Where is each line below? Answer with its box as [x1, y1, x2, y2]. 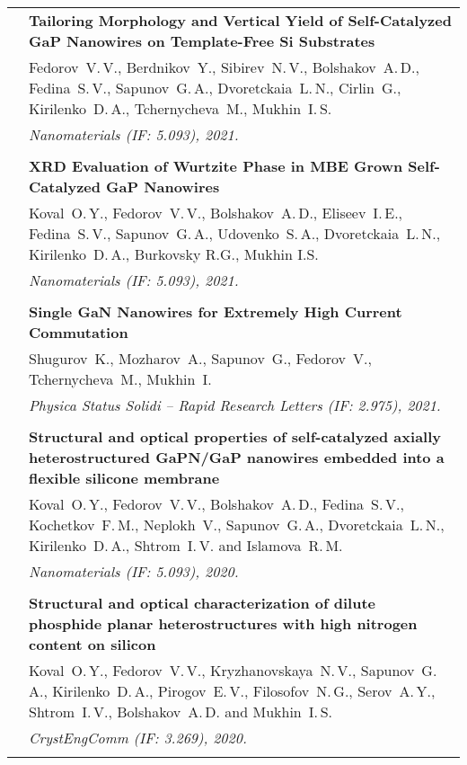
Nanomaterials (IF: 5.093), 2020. [29, 561, 239, 582]
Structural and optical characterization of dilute [29, 592, 375, 613]
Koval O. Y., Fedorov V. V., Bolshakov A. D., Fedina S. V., [29, 494, 404, 514]
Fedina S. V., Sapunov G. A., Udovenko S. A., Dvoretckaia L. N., [29, 223, 441, 244]
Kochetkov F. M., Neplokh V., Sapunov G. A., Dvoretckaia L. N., [29, 514, 445, 535]
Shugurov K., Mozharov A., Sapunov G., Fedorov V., [29, 348, 372, 369]
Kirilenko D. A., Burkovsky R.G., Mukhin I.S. [29, 244, 319, 264]
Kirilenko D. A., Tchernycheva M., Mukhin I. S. [29, 98, 332, 119]
